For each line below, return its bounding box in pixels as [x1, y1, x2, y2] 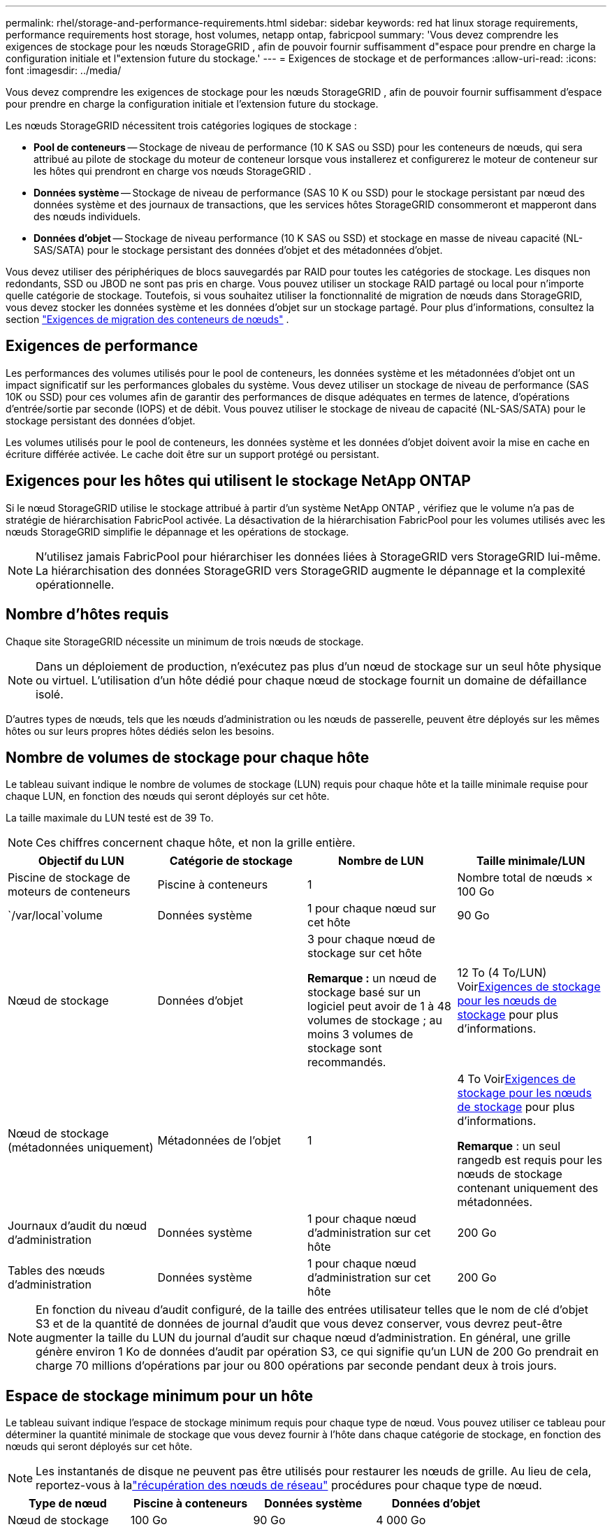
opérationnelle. [36, 577, 115, 592]
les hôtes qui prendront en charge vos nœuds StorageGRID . [34, 165, 312, 177]
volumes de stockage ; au [307, 1013, 442, 1028]
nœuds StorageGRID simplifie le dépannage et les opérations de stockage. [6, 525, 349, 538]
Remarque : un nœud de [307, 971, 437, 986]
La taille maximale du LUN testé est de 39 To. [6, 812, 214, 824]
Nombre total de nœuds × [457, 870, 593, 885]
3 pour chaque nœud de [307, 932, 435, 947]
